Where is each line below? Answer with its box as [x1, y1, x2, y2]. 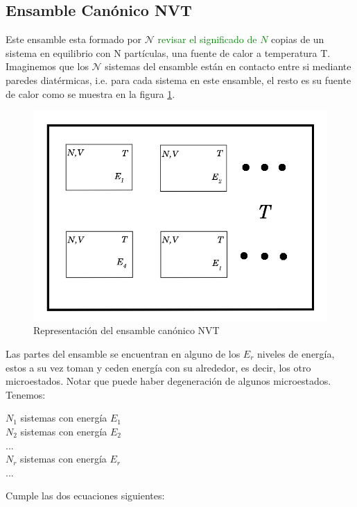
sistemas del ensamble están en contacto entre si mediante [105, 59, 351, 74]
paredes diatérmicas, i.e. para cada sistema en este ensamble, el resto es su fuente [6, 72, 351, 87]
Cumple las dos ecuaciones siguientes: [6, 488, 165, 503]
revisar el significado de [157, 32, 257, 47]
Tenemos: [6, 387, 46, 401]
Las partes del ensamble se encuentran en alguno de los [6, 346, 241, 360]
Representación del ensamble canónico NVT [33, 323, 220, 338]
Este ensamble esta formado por [6, 32, 142, 47]
